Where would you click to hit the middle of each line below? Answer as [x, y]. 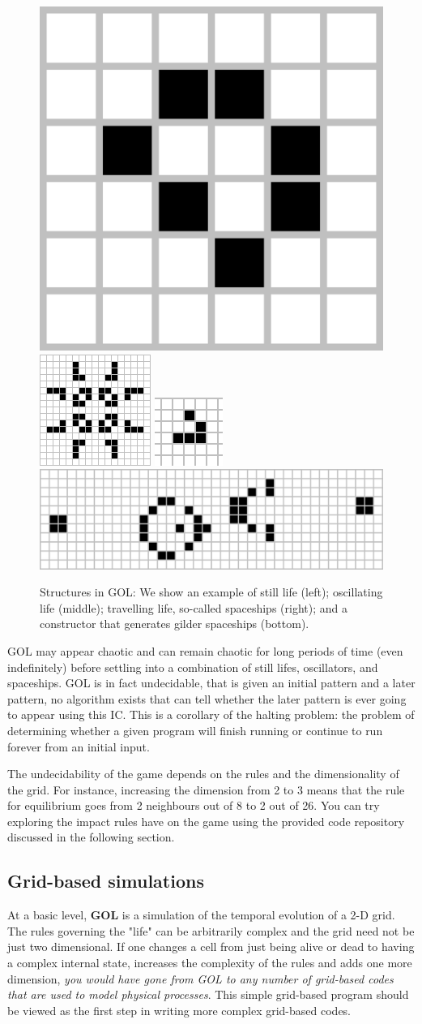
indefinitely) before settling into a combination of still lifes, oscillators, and [193, 667]
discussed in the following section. [91, 837]
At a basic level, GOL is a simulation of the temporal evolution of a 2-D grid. [201, 915]
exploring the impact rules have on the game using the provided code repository [206, 821]
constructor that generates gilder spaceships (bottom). [175, 624]
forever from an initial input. [79, 746]
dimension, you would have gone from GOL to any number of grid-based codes [200, 978]
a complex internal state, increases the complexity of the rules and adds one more [210, 963]
